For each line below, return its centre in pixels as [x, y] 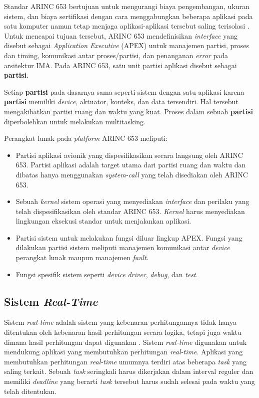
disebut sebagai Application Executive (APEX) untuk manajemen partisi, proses [127, 45]
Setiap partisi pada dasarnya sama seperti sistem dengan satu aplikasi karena [124, 91]
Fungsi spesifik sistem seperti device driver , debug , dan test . [107, 274]
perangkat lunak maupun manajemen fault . [82, 257]
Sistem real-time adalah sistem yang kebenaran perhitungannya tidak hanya [120, 322]
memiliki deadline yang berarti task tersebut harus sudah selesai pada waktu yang [129, 381]
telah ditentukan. [30, 391]
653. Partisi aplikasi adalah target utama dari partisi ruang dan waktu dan [131, 165]
